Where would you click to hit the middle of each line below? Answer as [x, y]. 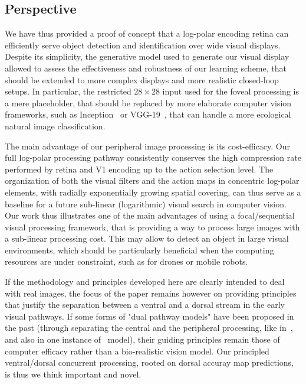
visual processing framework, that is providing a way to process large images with [152, 227]
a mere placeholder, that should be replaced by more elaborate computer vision [148, 102]
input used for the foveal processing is [231, 91]
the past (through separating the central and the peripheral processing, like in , [149, 328]
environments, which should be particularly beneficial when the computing [139, 250]
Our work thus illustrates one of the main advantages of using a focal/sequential [150, 215]
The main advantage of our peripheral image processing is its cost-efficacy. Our [147, 146]
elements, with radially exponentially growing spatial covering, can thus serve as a [153, 192]
